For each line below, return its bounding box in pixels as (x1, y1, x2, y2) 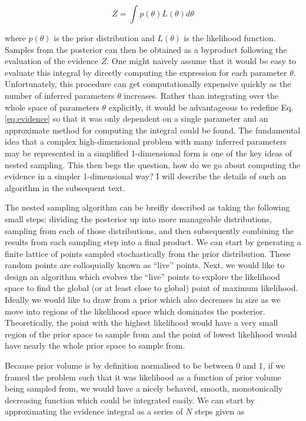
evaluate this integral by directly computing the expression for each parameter (5, 66, 287, 78)
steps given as (195, 405, 245, 417)
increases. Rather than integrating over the (124, 89, 279, 101)
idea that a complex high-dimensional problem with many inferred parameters (5, 135, 287, 148)
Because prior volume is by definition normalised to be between (5, 359, 234, 372)
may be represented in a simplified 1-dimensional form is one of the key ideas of (5, 146, 292, 159)
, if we (262, 359, 285, 372)
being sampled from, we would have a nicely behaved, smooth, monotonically (5, 382, 283, 395)
